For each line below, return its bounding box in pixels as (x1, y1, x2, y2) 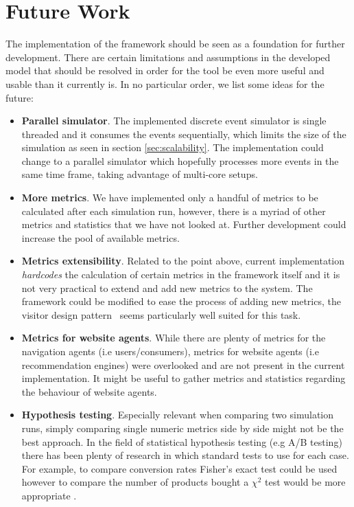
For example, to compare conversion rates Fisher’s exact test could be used (21, 461, 338, 475)
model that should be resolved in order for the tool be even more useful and (5, 63, 324, 78)
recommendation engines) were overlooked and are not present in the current (21, 357, 345, 372)
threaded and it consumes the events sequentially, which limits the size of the (21, 126, 346, 141)
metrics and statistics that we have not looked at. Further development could (21, 217, 346, 232)
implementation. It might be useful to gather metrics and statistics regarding (21, 371, 346, 385)
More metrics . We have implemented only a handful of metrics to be (21, 190, 318, 205)
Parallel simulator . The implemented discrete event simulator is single (21, 113, 327, 128)
